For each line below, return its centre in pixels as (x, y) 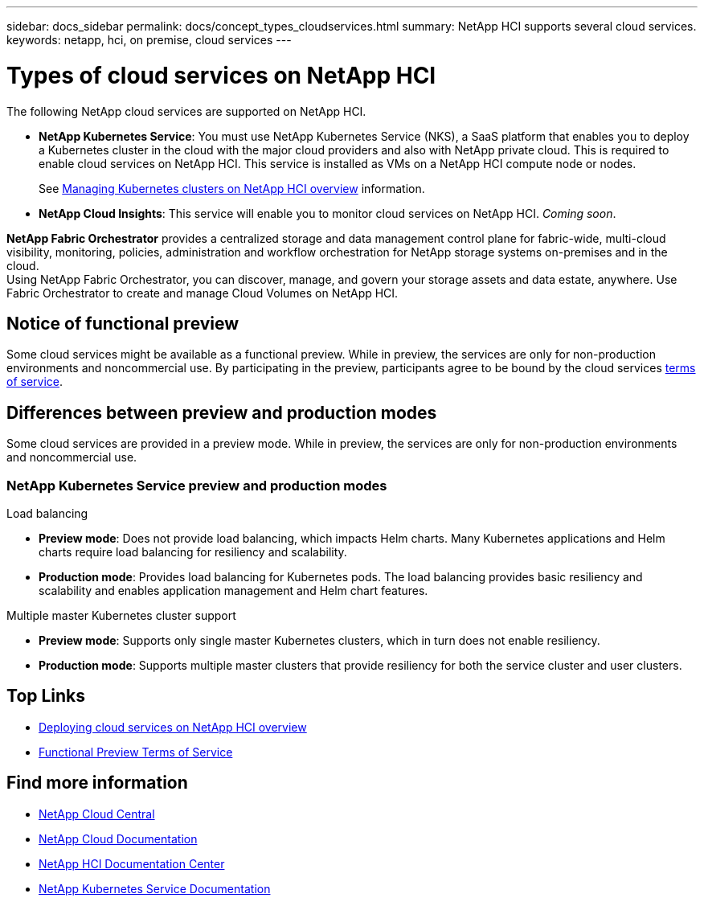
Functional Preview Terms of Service (136, 752)
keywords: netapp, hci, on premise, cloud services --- (149, 40)
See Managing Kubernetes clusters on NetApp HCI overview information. (232, 188)
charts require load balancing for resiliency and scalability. (193, 551)
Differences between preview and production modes (222, 412)
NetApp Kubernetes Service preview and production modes (197, 485)
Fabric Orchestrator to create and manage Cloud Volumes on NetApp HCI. (203, 293)
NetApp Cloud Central (97, 814)
